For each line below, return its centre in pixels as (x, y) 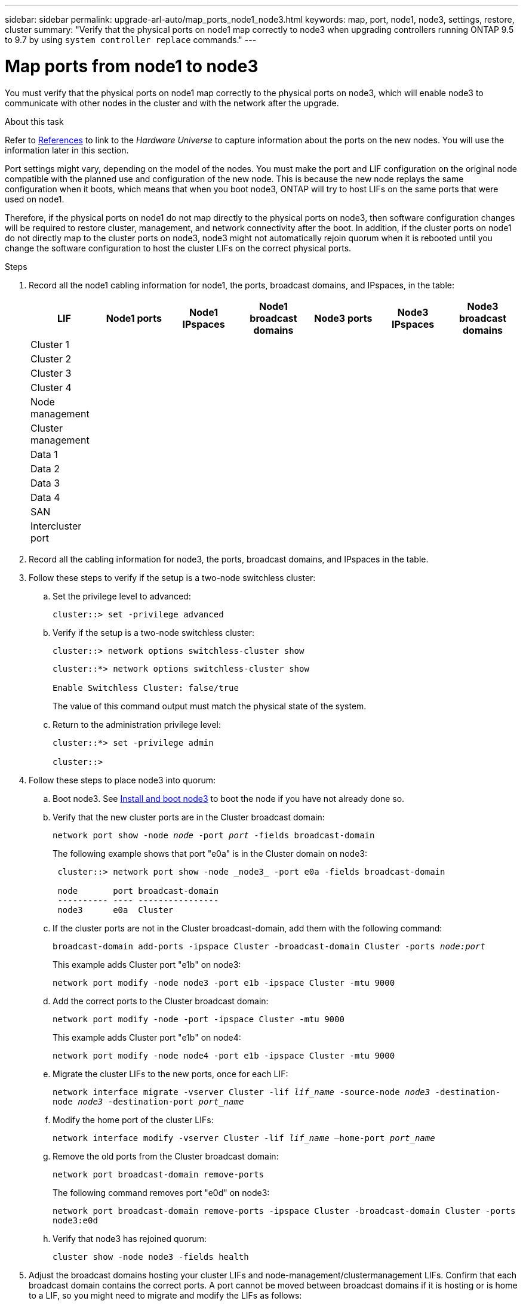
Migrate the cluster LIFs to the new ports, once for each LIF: (170, 1074)
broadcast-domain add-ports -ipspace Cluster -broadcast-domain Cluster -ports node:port (269, 946)
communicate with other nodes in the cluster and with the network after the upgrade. (172, 103)
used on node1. (35, 199)
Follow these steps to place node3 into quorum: (122, 780)
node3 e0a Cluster (116, 910)
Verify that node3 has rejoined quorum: (130, 1238)
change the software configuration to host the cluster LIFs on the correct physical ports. (178, 248)
